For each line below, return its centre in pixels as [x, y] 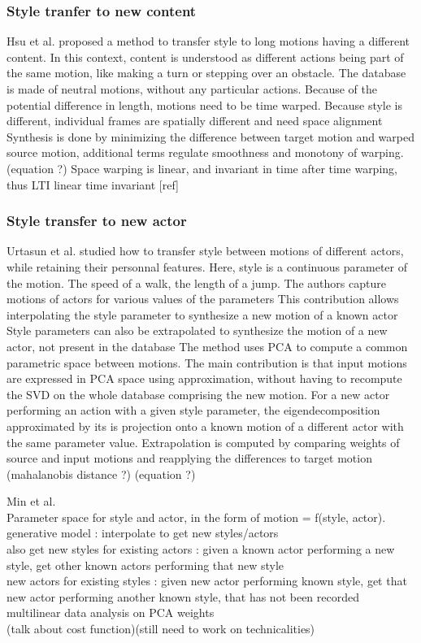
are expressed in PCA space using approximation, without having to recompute [204, 378]
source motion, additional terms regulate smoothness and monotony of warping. [205, 152]
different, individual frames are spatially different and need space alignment [195, 121]
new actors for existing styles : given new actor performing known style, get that [207, 581]
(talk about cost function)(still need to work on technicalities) [161, 629]
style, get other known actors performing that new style [145, 565]
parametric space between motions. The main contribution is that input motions [207, 362]
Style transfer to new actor [97, 221]
